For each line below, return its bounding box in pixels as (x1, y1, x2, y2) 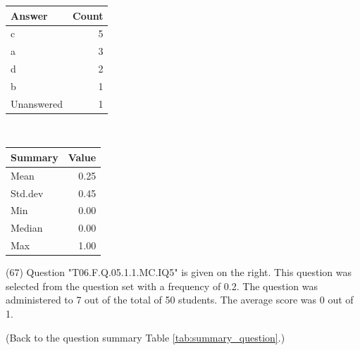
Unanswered (11, 96, 63, 111)
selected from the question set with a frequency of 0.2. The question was (6, 278, 318, 293)
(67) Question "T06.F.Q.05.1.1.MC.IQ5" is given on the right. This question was (6, 265, 352, 280)
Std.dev (11, 185, 44, 200)
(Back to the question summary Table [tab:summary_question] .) (6, 330, 285, 344)
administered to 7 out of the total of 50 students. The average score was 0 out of (6, 292, 354, 307)
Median (11, 220, 43, 235)
